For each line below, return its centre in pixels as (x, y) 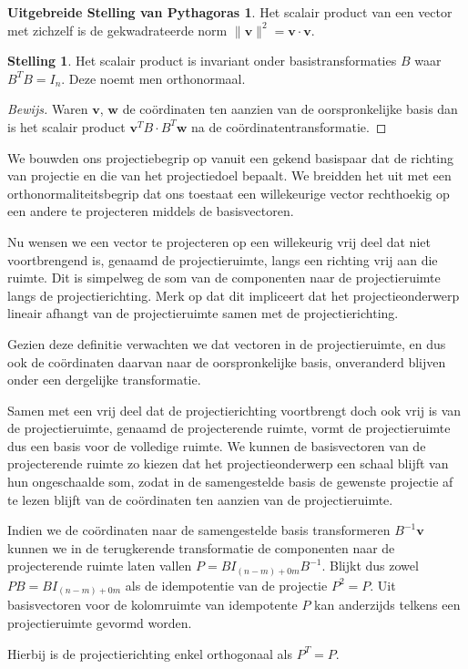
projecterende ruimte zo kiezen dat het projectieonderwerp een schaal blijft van (228, 463)
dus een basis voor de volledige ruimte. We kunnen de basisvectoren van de (217, 445)
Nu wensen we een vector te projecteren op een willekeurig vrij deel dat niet (219, 241)
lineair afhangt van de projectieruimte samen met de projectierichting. (203, 313)
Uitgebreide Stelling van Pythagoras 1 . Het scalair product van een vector (230, 12)
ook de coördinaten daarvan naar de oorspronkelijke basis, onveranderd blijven (227, 361)
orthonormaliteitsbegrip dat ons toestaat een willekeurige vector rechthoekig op (229, 193)
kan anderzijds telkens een (387, 605)
